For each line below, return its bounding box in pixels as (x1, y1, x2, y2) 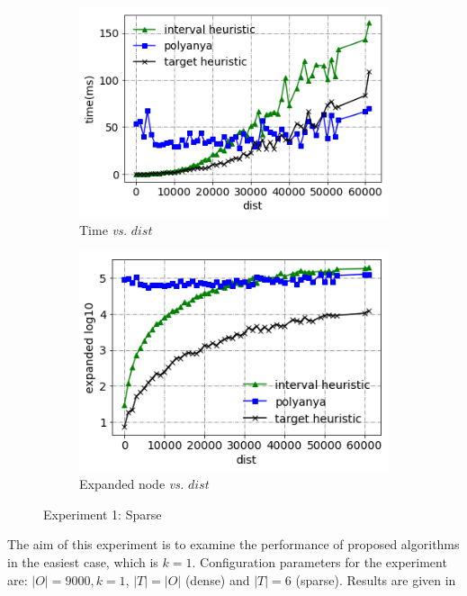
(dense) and (184, 570, 250, 589)
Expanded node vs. (79, 474, 184, 493)
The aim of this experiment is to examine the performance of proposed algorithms (7, 535, 460, 554)
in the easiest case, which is (7, 553, 158, 572)
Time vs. (79, 220, 128, 239)
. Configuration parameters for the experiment (192, 553, 447, 572)
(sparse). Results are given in (295, 570, 456, 589)
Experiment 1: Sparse (43, 504, 162, 523)
